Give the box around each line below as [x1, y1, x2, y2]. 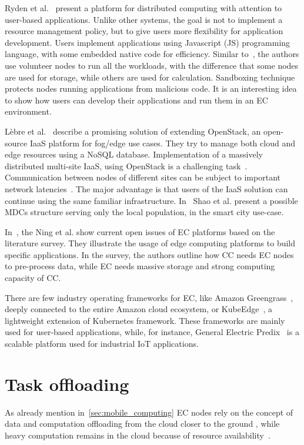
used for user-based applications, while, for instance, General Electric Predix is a [5, 326, 299, 338]
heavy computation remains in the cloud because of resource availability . [5, 429, 270, 441]
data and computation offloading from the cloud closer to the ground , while [5, 417, 280, 430]
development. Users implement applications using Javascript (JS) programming [5, 36, 290, 48]
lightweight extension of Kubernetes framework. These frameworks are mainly [5, 314, 285, 326]
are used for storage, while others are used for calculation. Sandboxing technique [5, 71, 295, 83]
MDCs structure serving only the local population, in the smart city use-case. [5, 206, 284, 218]
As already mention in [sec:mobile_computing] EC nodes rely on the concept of [5, 406, 293, 418]
